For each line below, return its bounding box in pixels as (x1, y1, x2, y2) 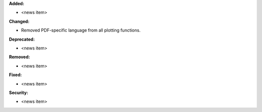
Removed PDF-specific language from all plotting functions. (21, 27, 141, 33)
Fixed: (9, 72, 22, 78)
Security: (9, 90, 29, 96)
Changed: (9, 18, 30, 24)
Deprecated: (9, 36, 35, 42)
